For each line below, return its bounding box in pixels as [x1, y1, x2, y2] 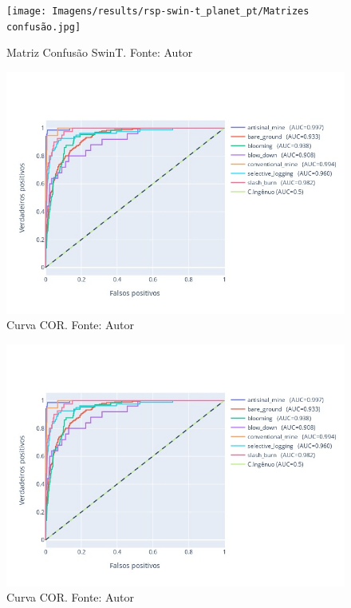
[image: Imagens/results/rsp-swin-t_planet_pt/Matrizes [6, 6, 310, 17]
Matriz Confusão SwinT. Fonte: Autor [6, 44, 193, 61]
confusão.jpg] [6, 21, 81, 33]
